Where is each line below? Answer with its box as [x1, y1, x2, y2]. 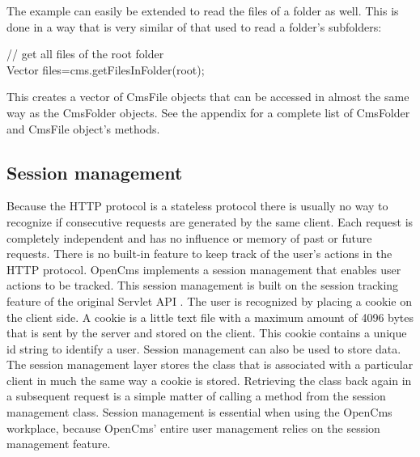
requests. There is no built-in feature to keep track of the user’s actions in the [6, 245, 392, 262]
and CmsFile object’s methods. [6, 120, 160, 137]
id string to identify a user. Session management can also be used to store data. [6, 340, 401, 357]
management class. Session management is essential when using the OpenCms [6, 404, 392, 421]
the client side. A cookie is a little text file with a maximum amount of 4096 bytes [6, 308, 414, 325]
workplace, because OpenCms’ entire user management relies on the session [6, 419, 380, 436]
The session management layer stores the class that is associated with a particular [6, 356, 414, 373]
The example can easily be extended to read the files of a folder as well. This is [6, 2, 399, 19]
